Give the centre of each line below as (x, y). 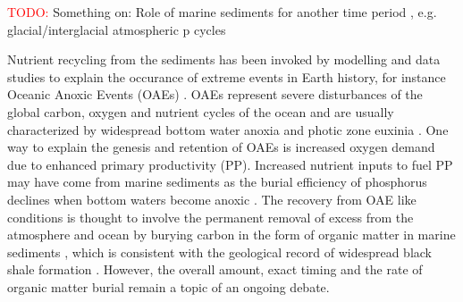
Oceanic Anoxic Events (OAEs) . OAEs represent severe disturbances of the (215, 94)
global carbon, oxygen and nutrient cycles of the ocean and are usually (201, 111)
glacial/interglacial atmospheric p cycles (117, 29)
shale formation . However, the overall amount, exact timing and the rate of (215, 269)
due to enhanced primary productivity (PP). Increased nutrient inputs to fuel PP (230, 164)
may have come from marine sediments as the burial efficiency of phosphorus (217, 182)
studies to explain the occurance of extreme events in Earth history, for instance (227, 76)
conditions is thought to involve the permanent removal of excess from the (210, 217)
